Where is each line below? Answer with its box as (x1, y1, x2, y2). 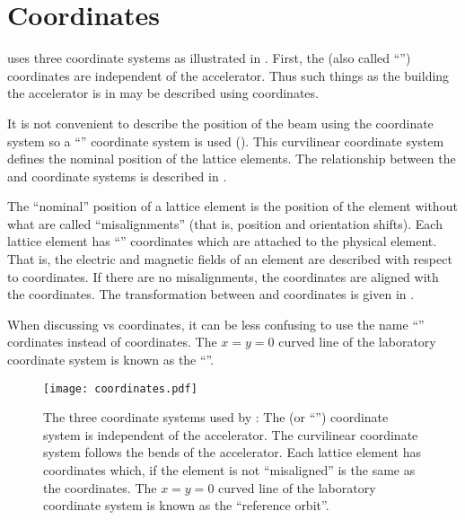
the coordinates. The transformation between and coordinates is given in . (7, 285, 415, 304)
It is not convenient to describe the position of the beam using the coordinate (7, 113, 434, 132)
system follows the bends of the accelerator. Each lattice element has (43, 443, 421, 462)
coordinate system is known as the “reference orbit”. (43, 496, 329, 515)
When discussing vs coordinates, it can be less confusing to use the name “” (7, 314, 425, 333)
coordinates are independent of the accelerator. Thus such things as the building (7, 66, 450, 84)
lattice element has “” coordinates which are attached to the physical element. (7, 232, 437, 251)
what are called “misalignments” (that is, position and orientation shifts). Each (7, 214, 443, 233)
